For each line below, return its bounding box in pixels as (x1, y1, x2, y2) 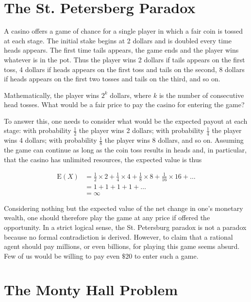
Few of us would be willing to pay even (4, 250, 120, 261)
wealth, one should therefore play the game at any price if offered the (4, 212, 210, 223)
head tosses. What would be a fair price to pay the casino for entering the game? (4, 99, 245, 110)
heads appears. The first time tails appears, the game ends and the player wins (4, 45, 239, 55)
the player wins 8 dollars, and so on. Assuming (104, 135, 244, 145)
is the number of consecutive (159, 90, 244, 100)
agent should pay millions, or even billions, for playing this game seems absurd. (4, 241, 240, 251)
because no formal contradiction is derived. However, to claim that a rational (4, 231, 233, 242)
